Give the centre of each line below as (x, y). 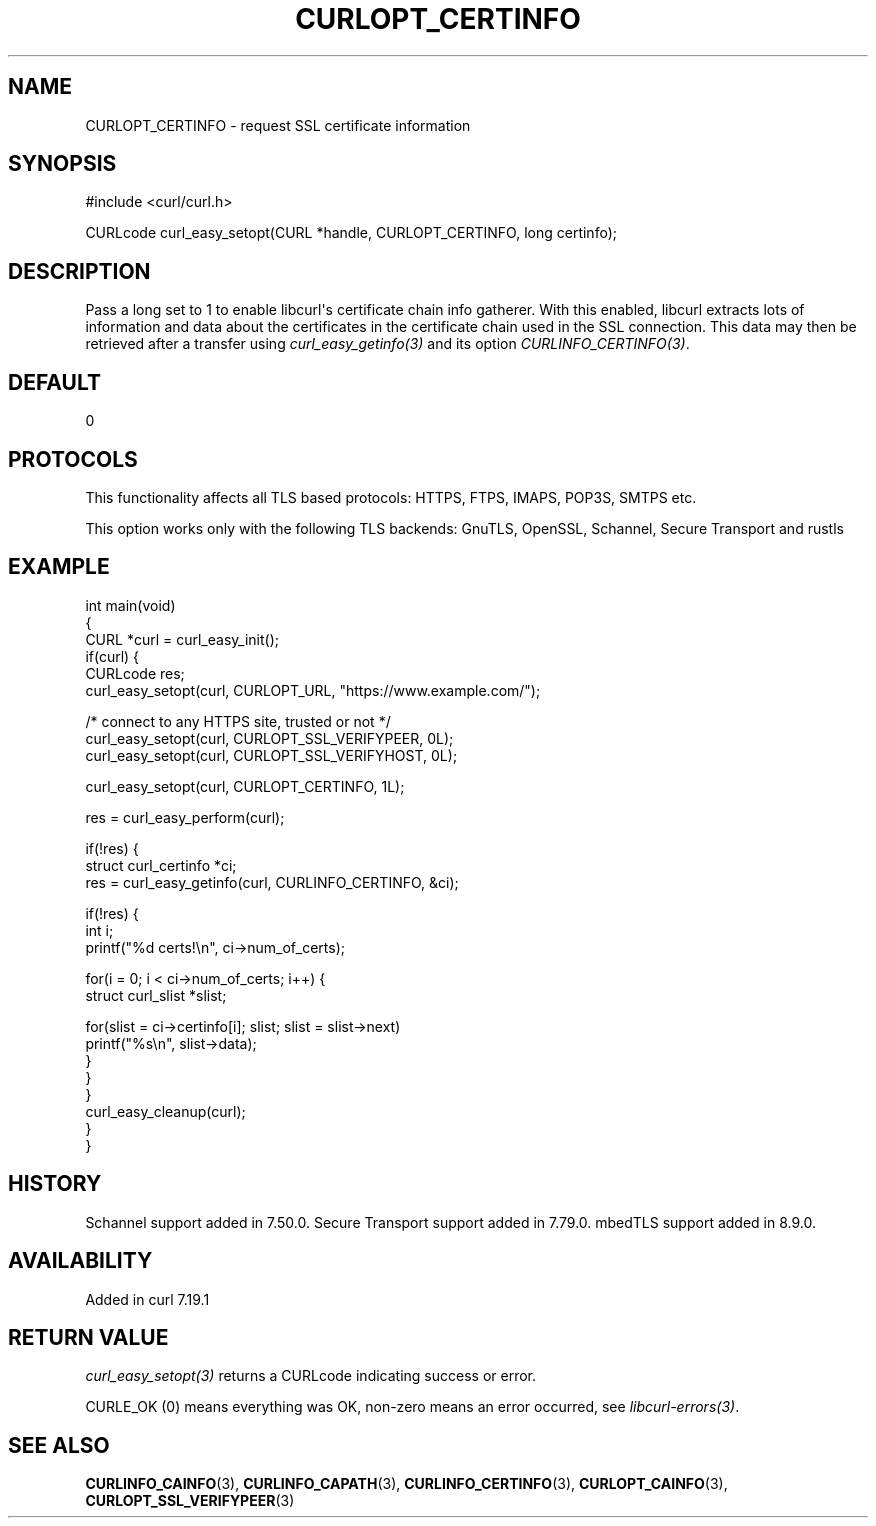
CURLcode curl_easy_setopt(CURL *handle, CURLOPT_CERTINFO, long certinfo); (351, 233)
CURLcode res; (135, 673)
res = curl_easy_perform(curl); (185, 817)
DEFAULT (54, 382)
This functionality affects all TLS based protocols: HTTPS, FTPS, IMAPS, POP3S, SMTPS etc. (391, 497)
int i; (99, 930)
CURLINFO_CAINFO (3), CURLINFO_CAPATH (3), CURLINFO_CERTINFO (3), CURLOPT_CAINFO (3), (406, 1484)
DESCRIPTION (79, 271)
